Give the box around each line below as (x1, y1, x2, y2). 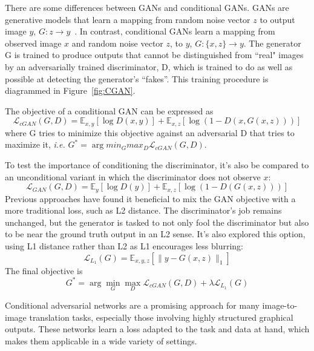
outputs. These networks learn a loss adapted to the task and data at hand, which (5, 323, 310, 335)
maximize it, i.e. (5, 138, 65, 151)
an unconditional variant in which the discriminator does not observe (5, 170, 261, 183)
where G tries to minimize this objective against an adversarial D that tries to (5, 126, 295, 139)
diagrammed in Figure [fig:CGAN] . (5, 84, 136, 97)
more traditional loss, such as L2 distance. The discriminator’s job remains (5, 204, 282, 217)
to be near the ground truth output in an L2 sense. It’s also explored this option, (5, 228, 306, 240)
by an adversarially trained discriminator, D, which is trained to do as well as (5, 60, 293, 73)
